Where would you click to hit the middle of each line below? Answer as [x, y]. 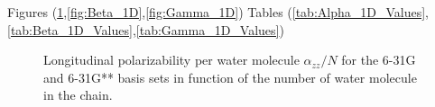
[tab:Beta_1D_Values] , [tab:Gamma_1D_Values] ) [146, 29]
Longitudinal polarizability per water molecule [171, 60]
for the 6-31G [379, 60]
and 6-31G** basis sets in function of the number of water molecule [230, 77]
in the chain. [78, 95]
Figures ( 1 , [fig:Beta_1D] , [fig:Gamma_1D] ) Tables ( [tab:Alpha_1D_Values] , [218, 12]
